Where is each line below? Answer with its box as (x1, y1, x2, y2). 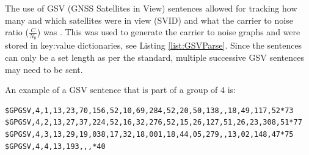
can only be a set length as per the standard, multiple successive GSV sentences (5, 51, 304, 64)
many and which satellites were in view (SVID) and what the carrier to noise (5, 13, 293, 26)
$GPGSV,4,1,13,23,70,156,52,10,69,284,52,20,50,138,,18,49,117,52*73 (5, 106, 294, 115)
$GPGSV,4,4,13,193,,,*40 (5, 142, 106, 151)
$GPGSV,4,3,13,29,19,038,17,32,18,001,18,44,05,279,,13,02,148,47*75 (5, 129, 294, 139)
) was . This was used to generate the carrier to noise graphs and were (37, 26, 300, 38)
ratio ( (5, 26, 29, 38)
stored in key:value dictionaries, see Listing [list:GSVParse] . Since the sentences (5, 39, 302, 52)
